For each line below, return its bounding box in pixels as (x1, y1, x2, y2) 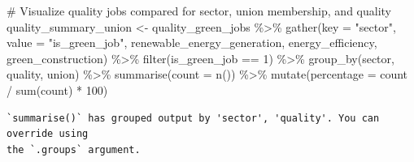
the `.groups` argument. (7, 143, 141, 156)
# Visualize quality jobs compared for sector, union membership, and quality (7, 2, 391, 19)
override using (7, 128, 89, 140)
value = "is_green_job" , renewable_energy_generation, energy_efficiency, (7, 34, 377, 51)
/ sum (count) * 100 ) (7, 81, 108, 98)
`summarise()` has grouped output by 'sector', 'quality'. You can (7, 112, 380, 124)
